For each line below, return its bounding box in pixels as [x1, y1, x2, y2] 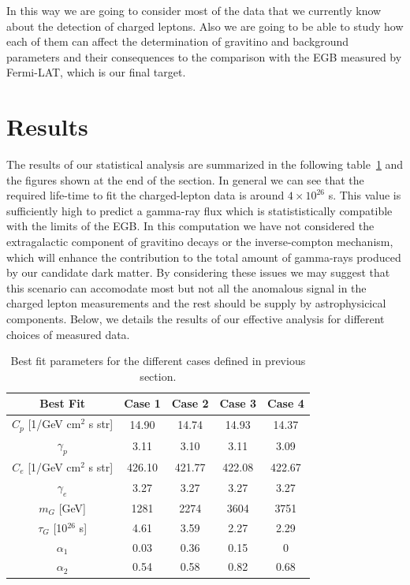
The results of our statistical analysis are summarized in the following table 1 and [6, 156, 404, 173]
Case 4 [267, 395, 304, 412]
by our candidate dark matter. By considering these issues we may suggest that [6, 264, 390, 281]
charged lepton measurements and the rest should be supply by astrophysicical [6, 295, 386, 311]
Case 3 [219, 395, 257, 412]
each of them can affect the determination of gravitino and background [6, 33, 349, 50]
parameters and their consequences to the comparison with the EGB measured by [6, 48, 402, 65]
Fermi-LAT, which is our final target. [6, 64, 186, 80]
